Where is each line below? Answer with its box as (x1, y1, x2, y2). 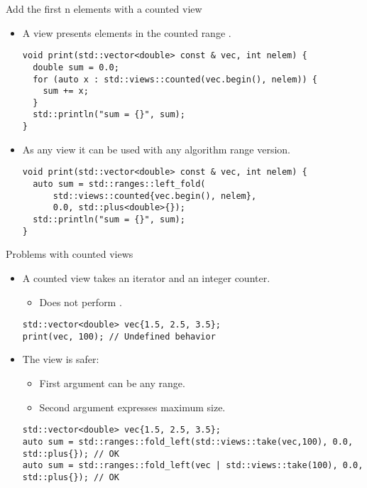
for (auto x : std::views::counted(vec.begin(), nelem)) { (33, 74, 318, 85)
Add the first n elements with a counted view (6, 1, 202, 16)
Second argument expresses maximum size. (39, 399, 226, 414)
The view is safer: (22, 352, 99, 367)
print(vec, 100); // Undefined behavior (22, 331, 216, 342)
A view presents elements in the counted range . (22, 25, 231, 40)
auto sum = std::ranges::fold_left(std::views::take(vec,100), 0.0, (22, 436, 354, 447)
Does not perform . (39, 294, 122, 309)
